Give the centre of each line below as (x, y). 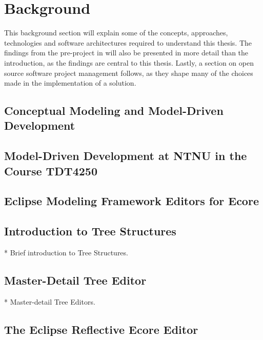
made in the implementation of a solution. (70, 83)
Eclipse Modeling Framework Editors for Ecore (131, 201)
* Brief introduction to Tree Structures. (66, 253)
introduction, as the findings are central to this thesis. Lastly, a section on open (129, 62)
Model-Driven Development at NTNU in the (126, 156)
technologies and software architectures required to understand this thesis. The (128, 42)
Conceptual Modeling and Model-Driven (114, 111)
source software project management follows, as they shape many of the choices (129, 73)
